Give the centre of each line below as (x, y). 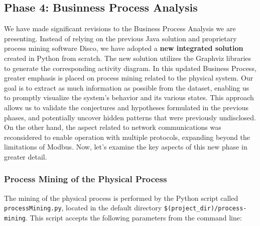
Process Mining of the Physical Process (86, 179)
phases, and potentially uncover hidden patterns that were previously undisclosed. (130, 117)
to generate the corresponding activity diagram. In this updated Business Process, (130, 68)
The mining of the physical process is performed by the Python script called (121, 198)
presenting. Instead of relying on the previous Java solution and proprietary (120, 38)
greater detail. (26, 156)
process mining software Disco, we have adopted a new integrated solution (124, 48)
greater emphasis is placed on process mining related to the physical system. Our (129, 78)
